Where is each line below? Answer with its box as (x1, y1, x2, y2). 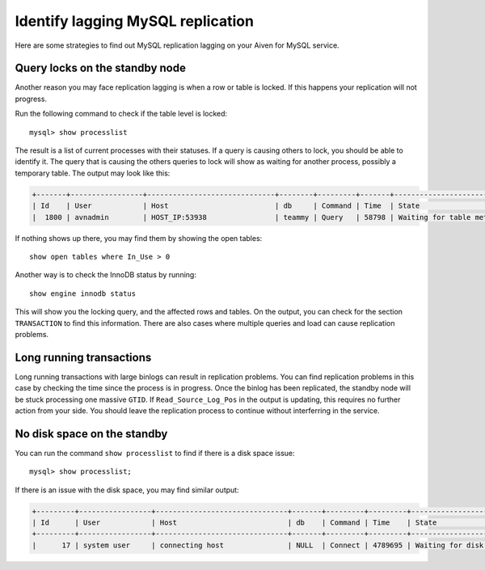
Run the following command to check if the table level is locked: (15, 109, 228, 119)
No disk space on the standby (15, 427, 168, 441)
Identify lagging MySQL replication (15, 12, 255, 30)
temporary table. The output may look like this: (15, 168, 171, 178)
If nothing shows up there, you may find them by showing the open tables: (15, 233, 263, 243)
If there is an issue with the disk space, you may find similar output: (15, 485, 239, 495)
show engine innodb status (29, 289, 137, 298)
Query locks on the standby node (15, 61, 186, 75)
